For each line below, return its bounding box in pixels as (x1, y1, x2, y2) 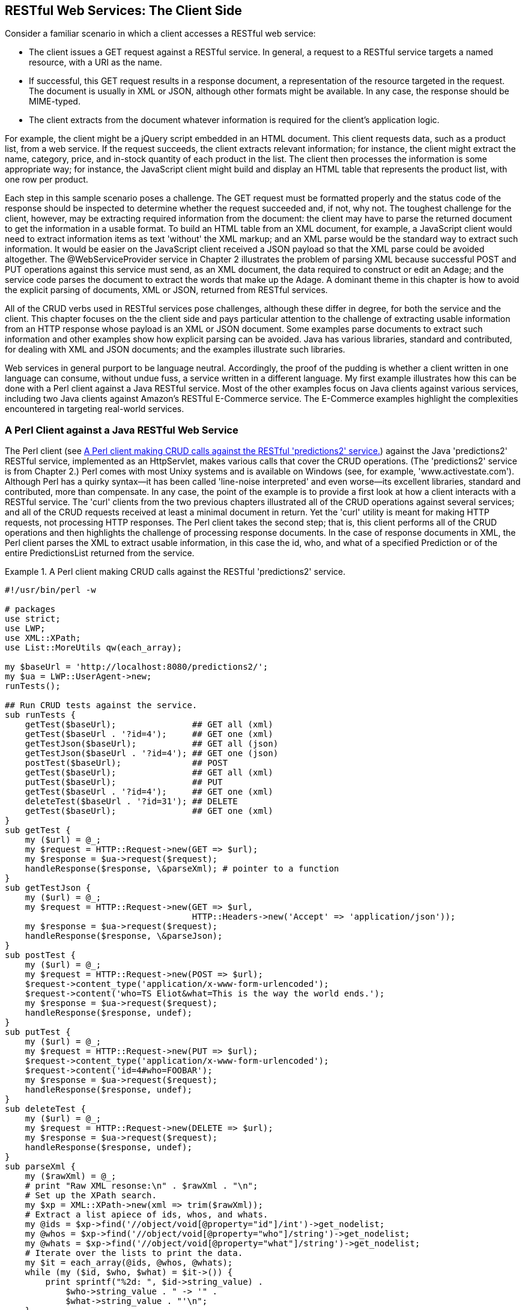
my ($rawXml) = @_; (25, 1171, 117, 1181)
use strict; (5, 614, 61, 624)
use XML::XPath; (5, 633, 81, 643)
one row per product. (5, 174, 88, 185)
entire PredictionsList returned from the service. (5, 548, 195, 559)
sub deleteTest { (5, 1104, 86, 1114)
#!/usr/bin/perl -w (5, 585, 96, 595)
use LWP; (5, 623, 46, 634)
